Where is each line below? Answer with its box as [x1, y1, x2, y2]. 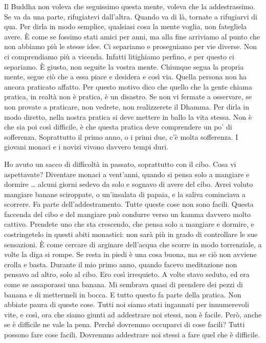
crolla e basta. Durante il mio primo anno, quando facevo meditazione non [4, 259, 237, 269]
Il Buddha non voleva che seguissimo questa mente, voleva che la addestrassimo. [4, 1, 255, 11]
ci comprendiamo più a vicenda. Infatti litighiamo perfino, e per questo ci [4, 51, 234, 61]
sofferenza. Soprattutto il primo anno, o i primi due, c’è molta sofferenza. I [4, 131, 238, 142]
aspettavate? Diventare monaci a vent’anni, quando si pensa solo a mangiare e [4, 168, 250, 179]
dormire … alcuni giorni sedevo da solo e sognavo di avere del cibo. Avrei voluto [4, 179, 253, 189]
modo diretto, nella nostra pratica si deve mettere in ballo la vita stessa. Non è [4, 111, 252, 122]
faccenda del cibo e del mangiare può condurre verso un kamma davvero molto [4, 208, 251, 219]
